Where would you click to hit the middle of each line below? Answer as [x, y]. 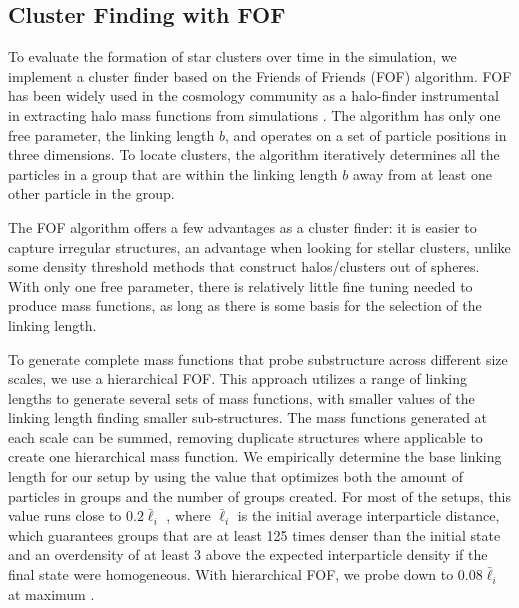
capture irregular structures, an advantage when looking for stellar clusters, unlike [259, 246]
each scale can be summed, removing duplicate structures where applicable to [245, 436]
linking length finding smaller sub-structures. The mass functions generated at [248, 417]
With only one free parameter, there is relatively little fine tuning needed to [240, 285]
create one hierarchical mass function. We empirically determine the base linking [255, 456]
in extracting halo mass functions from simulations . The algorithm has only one [254, 114]
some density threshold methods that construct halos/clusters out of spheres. [244, 266]
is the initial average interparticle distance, [368, 515]
